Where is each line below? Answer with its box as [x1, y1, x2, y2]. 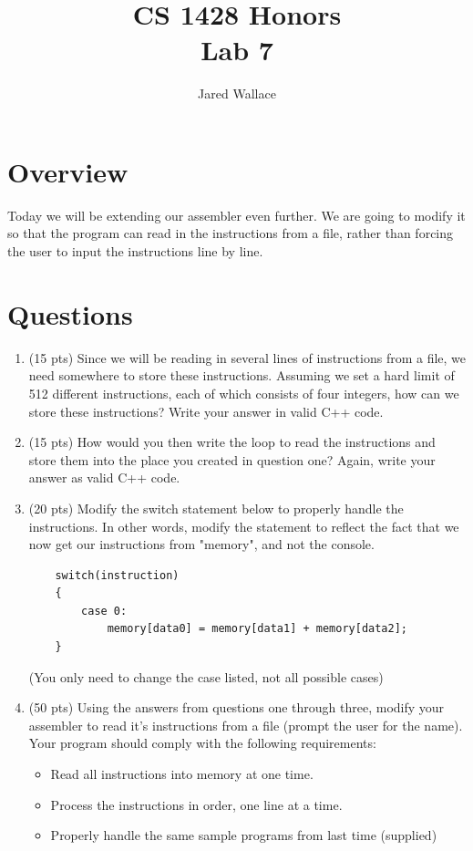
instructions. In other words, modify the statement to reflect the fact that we [28, 516, 459, 535]
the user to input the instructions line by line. [7, 242, 263, 261]
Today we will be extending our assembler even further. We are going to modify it [7, 205, 466, 224]
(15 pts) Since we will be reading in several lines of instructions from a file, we [28, 348, 467, 367]
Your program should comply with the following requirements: [28, 733, 376, 752]
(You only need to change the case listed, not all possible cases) [28, 667, 384, 686]
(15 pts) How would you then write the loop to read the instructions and [28, 432, 436, 451]
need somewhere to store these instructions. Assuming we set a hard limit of [28, 366, 455, 385]
